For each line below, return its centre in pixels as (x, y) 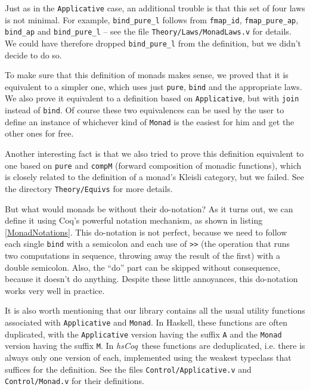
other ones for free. (39, 133)
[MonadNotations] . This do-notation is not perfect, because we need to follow (146, 232)
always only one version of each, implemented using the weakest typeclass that (148, 357)
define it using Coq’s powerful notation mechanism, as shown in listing (134, 220)
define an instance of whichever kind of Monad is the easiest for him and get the (150, 121)
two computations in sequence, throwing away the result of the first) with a (143, 255)
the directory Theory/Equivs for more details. (89, 188)
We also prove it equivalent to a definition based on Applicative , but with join (152, 98)
